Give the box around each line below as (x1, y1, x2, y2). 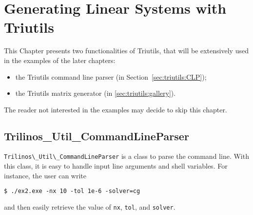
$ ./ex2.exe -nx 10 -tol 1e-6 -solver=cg (4, 188, 140, 195)
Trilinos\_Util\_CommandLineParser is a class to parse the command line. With (4, 151, 249, 161)
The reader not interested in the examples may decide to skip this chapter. (4, 104, 227, 114)
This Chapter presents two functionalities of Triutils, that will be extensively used (4, 45, 249, 56)
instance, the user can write (4, 170, 86, 180)
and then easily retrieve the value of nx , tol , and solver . (4, 201, 175, 212)
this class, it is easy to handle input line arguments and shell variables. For (4, 161, 228, 171)
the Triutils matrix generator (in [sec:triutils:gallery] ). (15, 88, 176, 98)
